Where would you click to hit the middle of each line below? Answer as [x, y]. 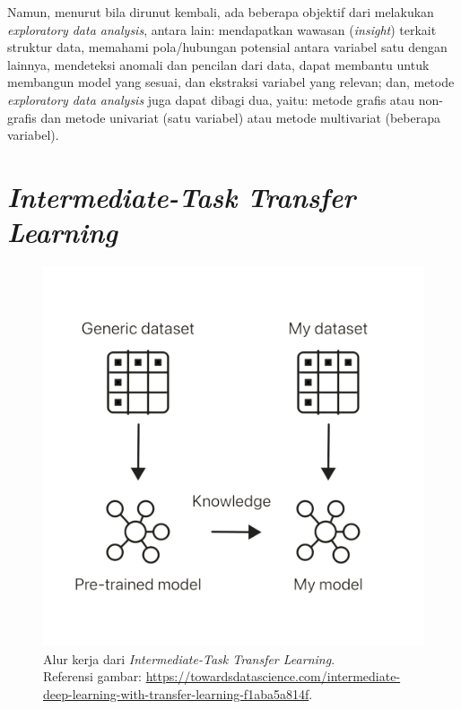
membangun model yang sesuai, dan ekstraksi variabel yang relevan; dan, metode [231, 82]
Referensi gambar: [93, 676]
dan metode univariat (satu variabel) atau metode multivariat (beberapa [240, 117]
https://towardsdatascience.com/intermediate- [273, 676]
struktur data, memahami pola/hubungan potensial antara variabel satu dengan [227, 47]
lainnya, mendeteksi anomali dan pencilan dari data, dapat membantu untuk [218, 64]
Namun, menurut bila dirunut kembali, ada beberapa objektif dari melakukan [221, 12]
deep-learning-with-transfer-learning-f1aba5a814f [176, 693]
